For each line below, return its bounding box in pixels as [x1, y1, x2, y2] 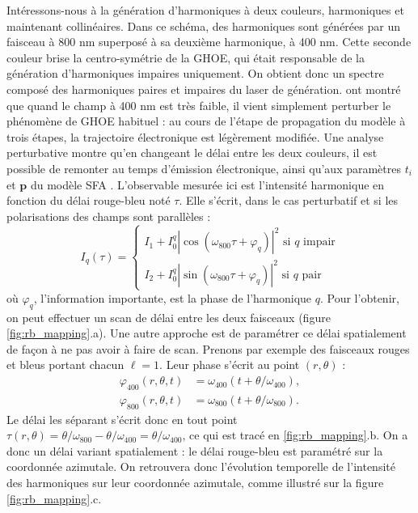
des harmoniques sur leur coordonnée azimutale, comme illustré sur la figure [6, 474, 384, 491]
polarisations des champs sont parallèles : [6, 207, 211, 224]
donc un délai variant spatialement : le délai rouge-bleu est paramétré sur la [6, 442, 383, 459]
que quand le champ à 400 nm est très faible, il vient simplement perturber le [6, 96, 391, 113]
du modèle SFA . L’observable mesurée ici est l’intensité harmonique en [30, 176, 385, 193]
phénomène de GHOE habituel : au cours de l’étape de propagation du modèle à [6, 112, 406, 129]
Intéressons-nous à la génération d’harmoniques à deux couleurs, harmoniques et [6, 2, 404, 18]
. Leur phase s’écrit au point [159, 356, 300, 373]
